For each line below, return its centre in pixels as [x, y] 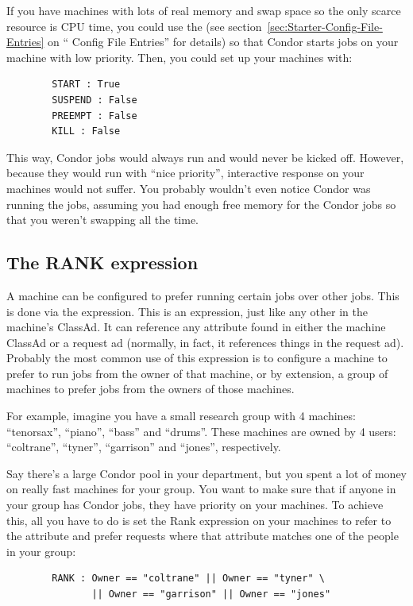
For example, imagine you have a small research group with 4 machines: [181, 416]
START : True [86, 85]
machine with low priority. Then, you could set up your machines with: [179, 57]
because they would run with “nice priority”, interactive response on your [185, 173]
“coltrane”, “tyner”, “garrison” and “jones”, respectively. [144, 447]
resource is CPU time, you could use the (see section [134, 26]
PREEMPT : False [95, 116]
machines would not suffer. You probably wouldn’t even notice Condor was [189, 188]
